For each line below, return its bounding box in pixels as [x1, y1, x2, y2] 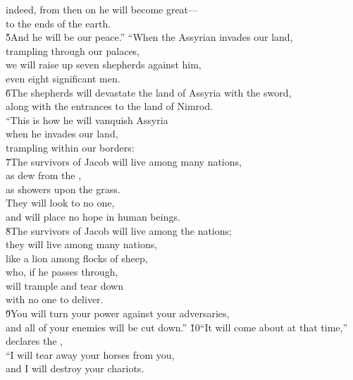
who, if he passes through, [6, 264, 118, 279]
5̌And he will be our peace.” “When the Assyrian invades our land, [6, 30, 293, 44]
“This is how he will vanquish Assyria [6, 112, 168, 127]
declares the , [6, 333, 63, 348]
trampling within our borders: [6, 140, 135, 154]
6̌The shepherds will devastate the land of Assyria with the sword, [6, 85, 292, 99]
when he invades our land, [6, 126, 118, 141]
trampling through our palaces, [6, 43, 140, 58]
